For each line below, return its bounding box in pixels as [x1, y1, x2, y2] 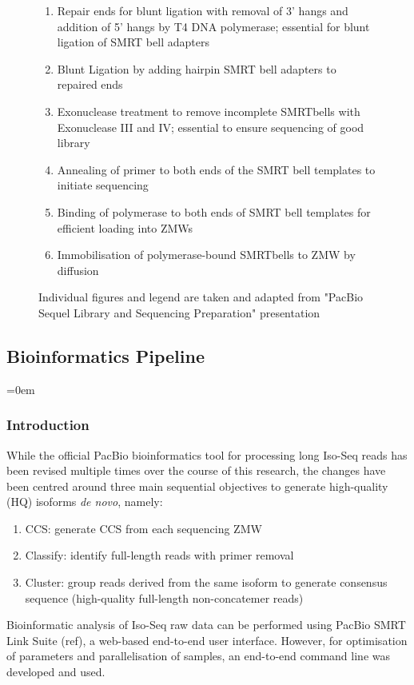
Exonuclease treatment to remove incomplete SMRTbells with [57, 102, 360, 119]
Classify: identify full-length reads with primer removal [25, 547, 294, 564]
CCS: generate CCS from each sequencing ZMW [25, 520, 262, 536]
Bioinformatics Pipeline [6, 343, 205, 368]
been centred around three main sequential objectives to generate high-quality [6, 477, 388, 494]
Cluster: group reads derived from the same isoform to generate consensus [25, 574, 388, 591]
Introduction [6, 415, 90, 435]
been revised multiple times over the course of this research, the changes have [6, 462, 386, 479]
